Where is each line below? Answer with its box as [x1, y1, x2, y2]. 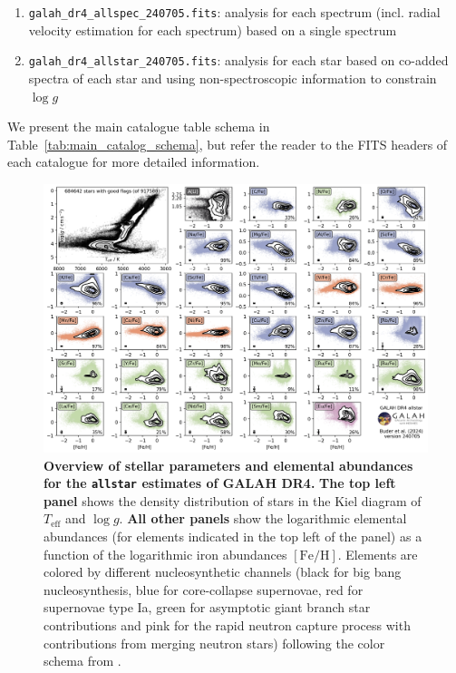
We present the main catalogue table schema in [7, 117, 270, 136]
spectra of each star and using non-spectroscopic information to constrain [28, 68, 437, 87]
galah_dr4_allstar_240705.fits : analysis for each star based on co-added [28, 51, 449, 70]
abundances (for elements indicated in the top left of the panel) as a [44, 526, 422, 545]
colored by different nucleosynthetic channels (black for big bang [44, 562, 402, 581]
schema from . [44, 651, 121, 670]
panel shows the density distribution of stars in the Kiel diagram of [44, 491, 422, 510]
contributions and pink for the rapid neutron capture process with [44, 615, 411, 634]
